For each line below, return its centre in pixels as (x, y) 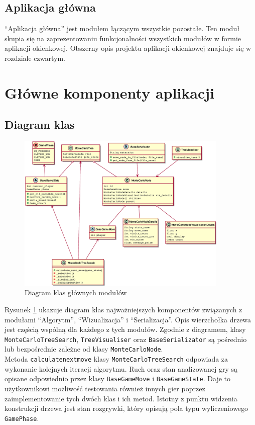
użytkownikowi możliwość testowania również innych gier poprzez (105, 389)
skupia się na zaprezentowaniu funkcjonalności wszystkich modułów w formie (123, 38)
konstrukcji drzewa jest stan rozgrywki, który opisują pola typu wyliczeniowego (126, 408)
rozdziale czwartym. (35, 58)
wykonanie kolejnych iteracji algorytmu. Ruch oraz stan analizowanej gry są (121, 368)
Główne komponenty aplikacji (110, 92)
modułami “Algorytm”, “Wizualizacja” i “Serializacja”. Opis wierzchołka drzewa (128, 319)
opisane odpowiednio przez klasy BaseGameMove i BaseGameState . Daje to (118, 378)
